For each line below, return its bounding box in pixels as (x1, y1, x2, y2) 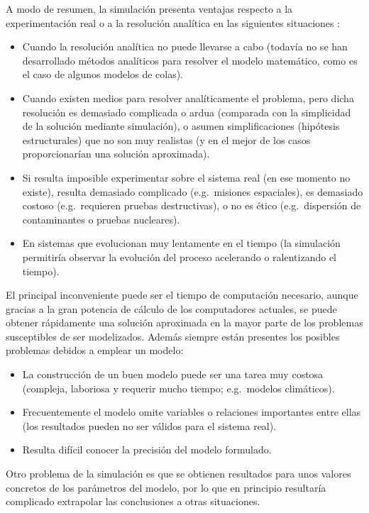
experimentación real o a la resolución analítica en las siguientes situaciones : (6, 15, 341, 30)
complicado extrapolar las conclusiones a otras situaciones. (6, 494, 260, 509)
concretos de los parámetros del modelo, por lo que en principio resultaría (6, 480, 326, 495)
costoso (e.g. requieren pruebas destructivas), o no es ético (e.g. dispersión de (22, 198, 361, 213)
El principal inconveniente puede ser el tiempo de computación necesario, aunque (6, 287, 358, 302)
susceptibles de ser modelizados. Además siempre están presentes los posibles (6, 329, 340, 343)
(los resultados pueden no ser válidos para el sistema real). (22, 418, 277, 433)
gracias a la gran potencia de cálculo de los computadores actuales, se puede (6, 301, 337, 316)
